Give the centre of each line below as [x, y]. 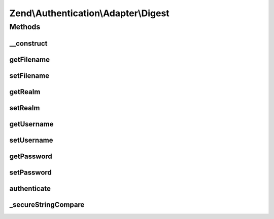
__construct [28, 43]
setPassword [30, 172]
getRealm [25, 92]
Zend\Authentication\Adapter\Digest [89, 13]
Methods [25, 27]
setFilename [29, 76]
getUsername [31, 124]
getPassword [31, 156]
